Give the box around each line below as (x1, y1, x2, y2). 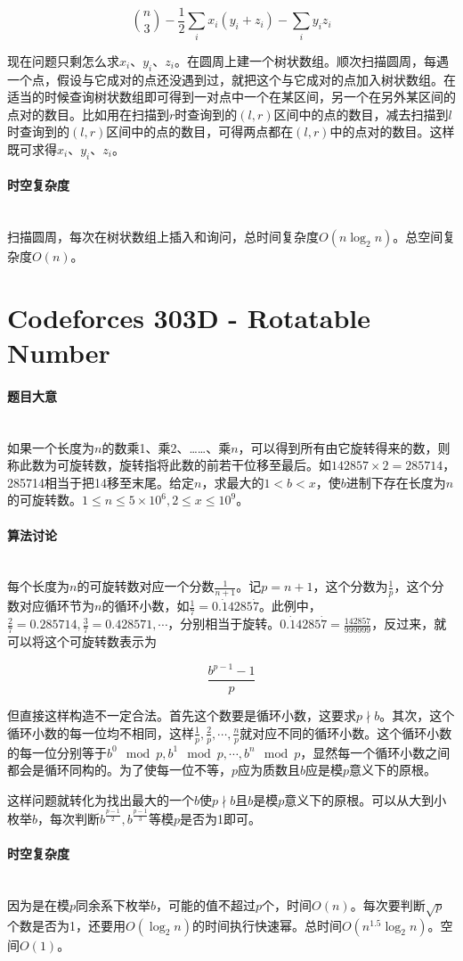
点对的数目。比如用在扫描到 (7, 104, 169, 123)
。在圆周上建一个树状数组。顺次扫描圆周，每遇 (174, 51, 449, 70)
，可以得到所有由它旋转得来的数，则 (238, 438, 451, 456)
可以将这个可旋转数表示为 (7, 631, 157, 650)
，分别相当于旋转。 (167, 614, 280, 633)
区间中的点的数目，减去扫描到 (273, 104, 449, 123)
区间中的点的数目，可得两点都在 (106, 122, 294, 141)
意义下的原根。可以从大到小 (284, 790, 447, 809)
